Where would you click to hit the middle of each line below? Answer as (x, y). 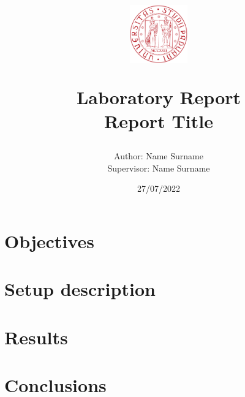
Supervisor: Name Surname (159, 168)
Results (36, 337)
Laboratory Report (159, 96)
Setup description (80, 289)
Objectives (49, 241)
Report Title (159, 121)
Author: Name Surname (159, 156)
